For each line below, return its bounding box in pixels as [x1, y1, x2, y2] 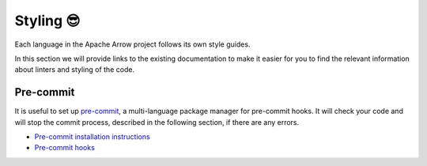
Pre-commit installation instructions [34, 132, 150, 141]
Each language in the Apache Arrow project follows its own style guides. [14, 40, 251, 49]
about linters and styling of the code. [14, 65, 134, 74]
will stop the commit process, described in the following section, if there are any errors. [14, 117, 300, 126]
